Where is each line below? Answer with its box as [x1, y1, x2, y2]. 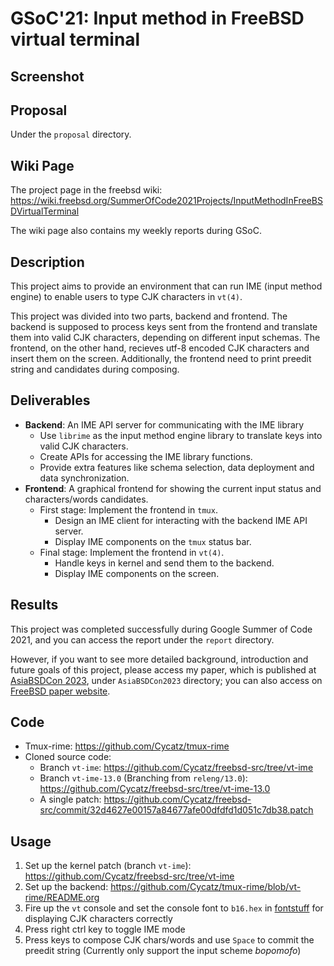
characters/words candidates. [24, 493, 149, 505]
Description [10, 253, 85, 271]
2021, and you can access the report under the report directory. [10, 633, 275, 646]
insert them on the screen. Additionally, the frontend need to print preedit [10, 353, 312, 365]
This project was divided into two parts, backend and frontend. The [10, 310, 288, 322]
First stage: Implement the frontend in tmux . [39, 503, 218, 516]
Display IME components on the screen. [54, 567, 220, 579]
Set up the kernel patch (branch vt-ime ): [24, 860, 192, 872]
